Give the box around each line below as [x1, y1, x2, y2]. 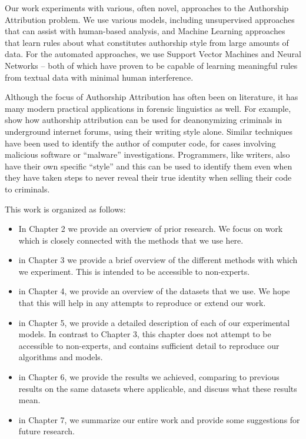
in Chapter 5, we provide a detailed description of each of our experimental [18, 316, 290, 328]
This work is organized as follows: [5, 202, 126, 215]
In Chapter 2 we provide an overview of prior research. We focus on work [18, 222, 283, 235]
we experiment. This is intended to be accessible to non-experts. [18, 265, 250, 277]
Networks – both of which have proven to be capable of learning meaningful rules [5, 59, 298, 71]
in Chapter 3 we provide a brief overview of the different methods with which [18, 254, 298, 266]
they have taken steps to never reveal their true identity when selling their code [5, 171, 292, 184]
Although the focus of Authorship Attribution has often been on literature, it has [5, 91, 298, 103]
